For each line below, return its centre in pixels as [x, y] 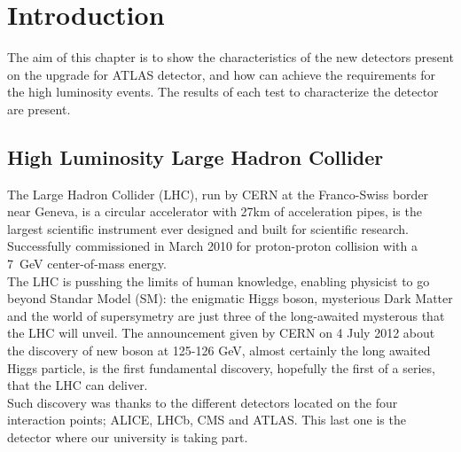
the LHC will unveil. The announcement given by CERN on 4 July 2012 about [221, 333]
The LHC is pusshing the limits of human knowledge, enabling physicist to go [219, 281]
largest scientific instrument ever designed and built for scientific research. [208, 228]
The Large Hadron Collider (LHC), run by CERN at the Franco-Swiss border [218, 194]
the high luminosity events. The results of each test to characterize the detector [223, 92]
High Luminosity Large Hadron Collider [195, 156]
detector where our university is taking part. [128, 437]
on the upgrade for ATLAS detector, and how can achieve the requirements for [222, 74]
